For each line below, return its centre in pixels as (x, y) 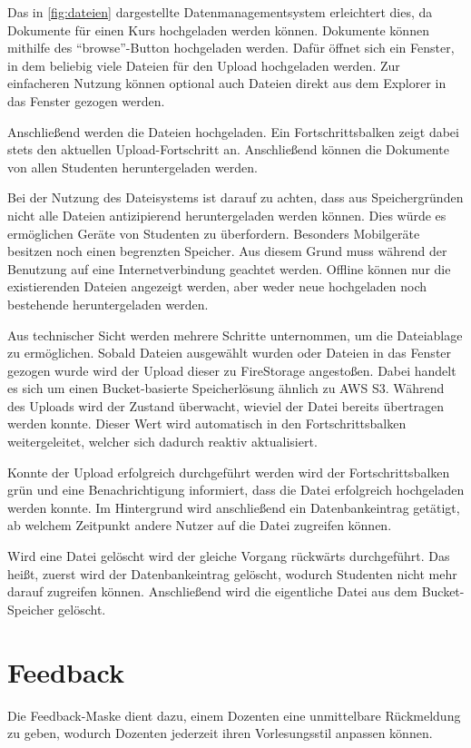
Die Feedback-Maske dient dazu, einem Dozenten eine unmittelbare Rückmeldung (234, 715)
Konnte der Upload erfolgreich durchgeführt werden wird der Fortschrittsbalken (229, 472)
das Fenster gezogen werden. (86, 100)
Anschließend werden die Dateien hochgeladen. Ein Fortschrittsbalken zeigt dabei (233, 131)
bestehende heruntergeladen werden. (108, 304)
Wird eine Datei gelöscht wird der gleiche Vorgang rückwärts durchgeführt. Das (229, 556)
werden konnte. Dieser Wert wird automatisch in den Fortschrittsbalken (207, 423)
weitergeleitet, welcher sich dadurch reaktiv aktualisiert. (162, 442)
